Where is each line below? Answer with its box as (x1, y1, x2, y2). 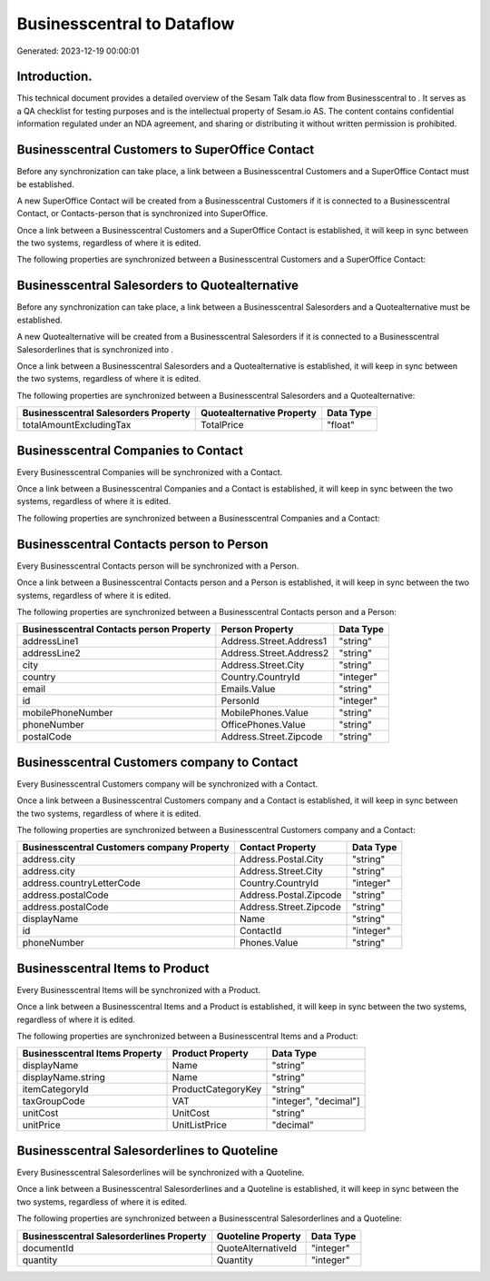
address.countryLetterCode (22, 877, 141, 889)
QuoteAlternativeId (216, 1241, 297, 1254)
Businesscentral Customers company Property (22, 841, 230, 854)
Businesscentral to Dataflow (16, 14, 235, 34)
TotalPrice (200, 419, 244, 432)
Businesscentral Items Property (22, 1048, 162, 1060)
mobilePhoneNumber (22, 707, 113, 720)
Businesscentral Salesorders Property (22, 407, 191, 420)
